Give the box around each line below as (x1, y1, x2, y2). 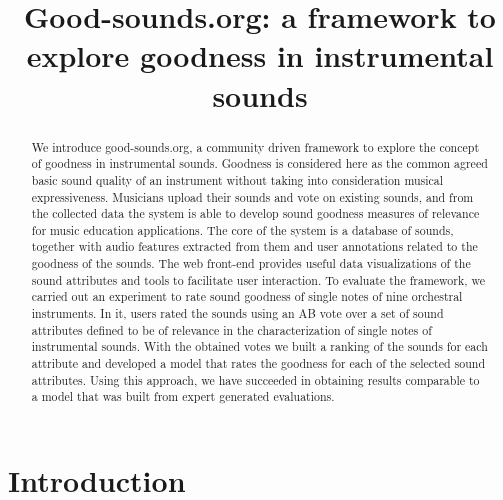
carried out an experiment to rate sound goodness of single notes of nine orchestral (31, 288, 463, 305)
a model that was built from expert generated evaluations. (31, 388, 335, 405)
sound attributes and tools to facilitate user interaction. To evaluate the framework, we (31, 271, 486, 288)
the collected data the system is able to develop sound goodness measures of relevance (31, 205, 480, 222)
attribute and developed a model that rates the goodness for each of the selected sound (31, 355, 486, 372)
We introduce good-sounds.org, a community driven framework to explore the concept (31, 138, 480, 155)
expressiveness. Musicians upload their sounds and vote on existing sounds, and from (31, 188, 474, 205)
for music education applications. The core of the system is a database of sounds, (31, 221, 454, 238)
